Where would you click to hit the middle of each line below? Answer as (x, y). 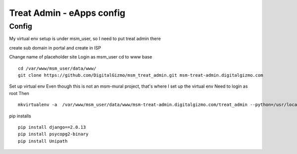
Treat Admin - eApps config (67, 13)
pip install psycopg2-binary (53, 134)
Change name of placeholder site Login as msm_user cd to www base (81, 57)
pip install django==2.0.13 (52, 127)
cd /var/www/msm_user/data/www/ (57, 68)
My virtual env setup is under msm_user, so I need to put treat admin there (85, 39)
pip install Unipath (43, 141)
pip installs (20, 116)
